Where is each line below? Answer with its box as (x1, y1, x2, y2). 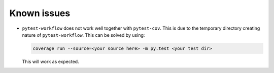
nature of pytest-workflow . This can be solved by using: (22, 32, 145, 38)
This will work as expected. (22, 58, 79, 64)
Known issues (9, 8, 71, 19)
